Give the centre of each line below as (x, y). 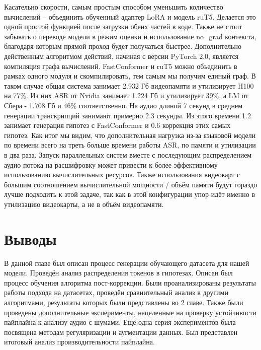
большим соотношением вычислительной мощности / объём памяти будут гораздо (131, 184)
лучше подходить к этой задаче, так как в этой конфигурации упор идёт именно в (130, 194)
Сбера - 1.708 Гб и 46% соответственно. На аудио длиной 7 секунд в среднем (123, 105)
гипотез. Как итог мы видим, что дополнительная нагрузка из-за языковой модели (130, 135)
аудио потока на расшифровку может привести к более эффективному (111, 164)
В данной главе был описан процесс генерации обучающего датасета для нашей (127, 263)
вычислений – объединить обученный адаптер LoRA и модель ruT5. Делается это (130, 16)
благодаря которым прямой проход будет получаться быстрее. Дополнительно (123, 46)
